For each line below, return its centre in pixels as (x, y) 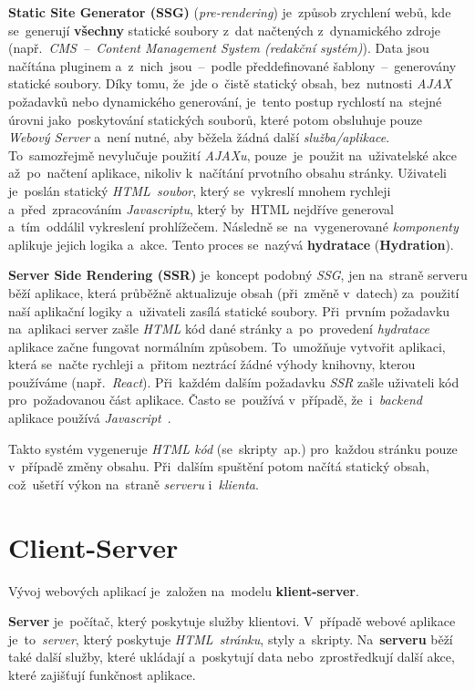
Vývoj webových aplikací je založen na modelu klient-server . (184, 590)
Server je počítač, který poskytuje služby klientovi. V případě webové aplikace (232, 621)
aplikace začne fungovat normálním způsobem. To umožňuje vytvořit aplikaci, (227, 346)
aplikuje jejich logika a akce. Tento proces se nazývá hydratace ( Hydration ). (231, 244)
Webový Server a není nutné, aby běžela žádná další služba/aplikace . (199, 137)
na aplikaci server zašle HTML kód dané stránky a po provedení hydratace (219, 329)
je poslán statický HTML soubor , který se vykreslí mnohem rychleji (200, 190)
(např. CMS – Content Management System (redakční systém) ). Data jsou (219, 48)
